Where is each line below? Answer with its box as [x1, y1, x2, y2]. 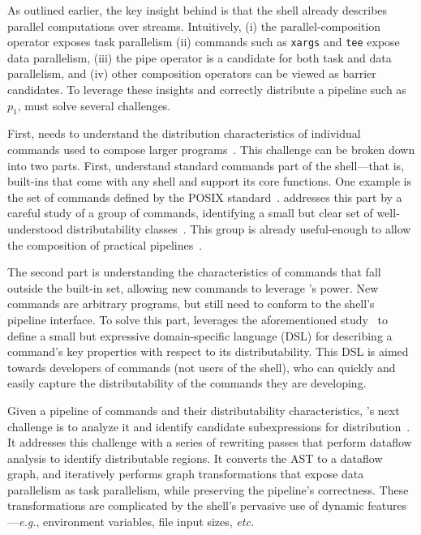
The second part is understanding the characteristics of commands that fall [7, 263, 381, 280]
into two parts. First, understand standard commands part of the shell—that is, [7, 156, 405, 173]
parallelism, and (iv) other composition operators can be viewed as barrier [7, 65, 376, 82]
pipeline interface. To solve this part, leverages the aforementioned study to [7, 310, 389, 327]
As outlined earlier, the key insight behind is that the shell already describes [7, 2, 388, 18]
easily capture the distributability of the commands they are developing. [7, 374, 367, 392]
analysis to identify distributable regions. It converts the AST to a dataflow [7, 449, 383, 466]
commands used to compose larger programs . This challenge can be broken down [7, 141, 415, 158]
